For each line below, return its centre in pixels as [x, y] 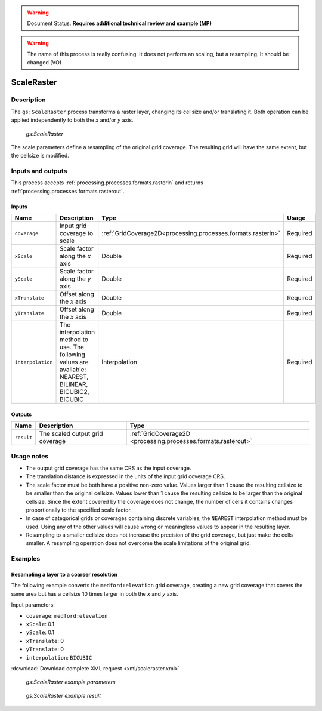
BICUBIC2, [74, 392]
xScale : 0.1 [40, 624]
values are [74, 362]
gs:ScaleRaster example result [64, 695]
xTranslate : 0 [45, 641]
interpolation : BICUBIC [59, 657]
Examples [26, 559]
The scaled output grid [71, 434]
